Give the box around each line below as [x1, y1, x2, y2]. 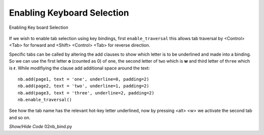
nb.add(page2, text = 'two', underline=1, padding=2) [18, 83, 149, 89]
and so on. [9, 114, 31, 120]
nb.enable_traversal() [18, 97, 72, 103]
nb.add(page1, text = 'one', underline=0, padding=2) [18, 76, 149, 82]
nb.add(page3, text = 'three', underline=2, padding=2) [18, 90, 154, 95]
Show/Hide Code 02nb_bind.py [9, 124, 72, 130]
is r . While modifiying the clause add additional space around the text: [9, 65, 150, 71]
